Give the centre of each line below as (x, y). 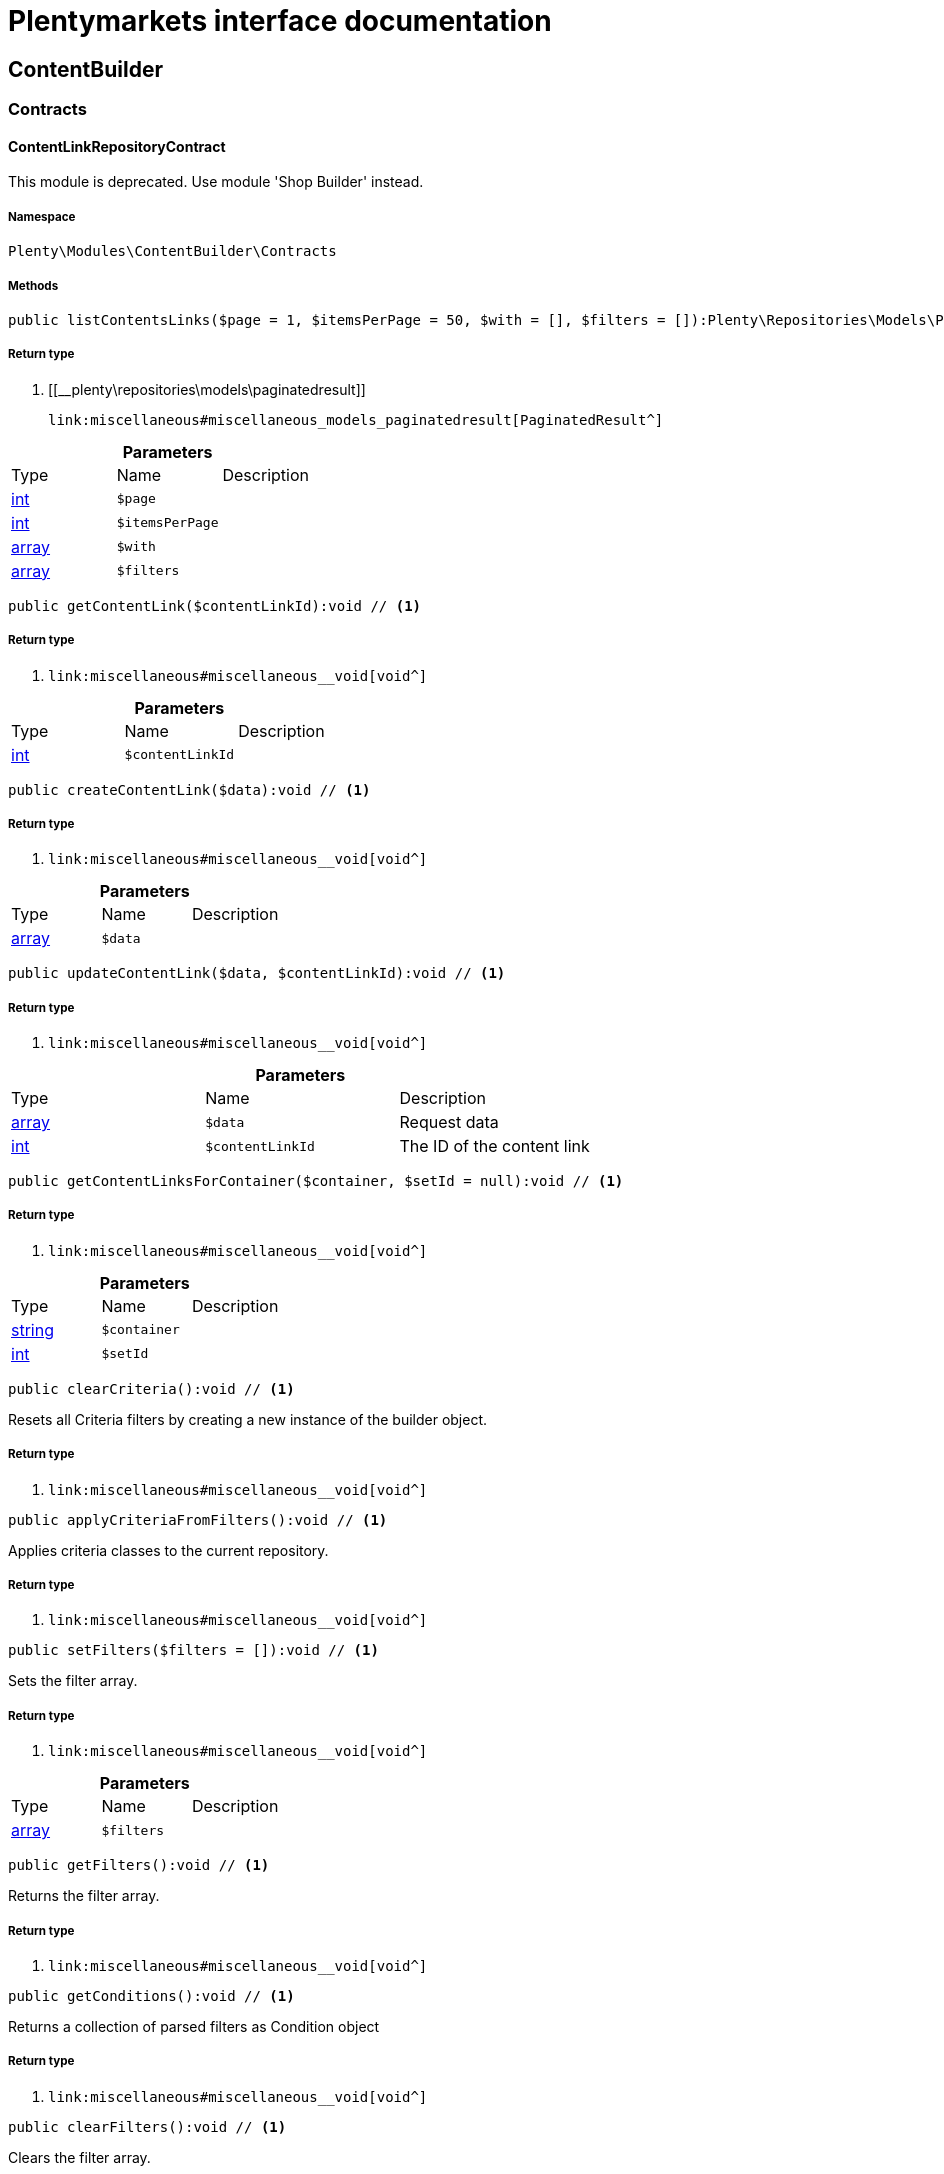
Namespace (42, 216)
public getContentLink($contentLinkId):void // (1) (215, 605)
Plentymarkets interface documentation (280, 21)
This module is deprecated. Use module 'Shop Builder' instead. (216, 182)
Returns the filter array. (84, 1896)
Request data (449, 1122)
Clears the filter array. (79, 2157)
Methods (33, 285)
